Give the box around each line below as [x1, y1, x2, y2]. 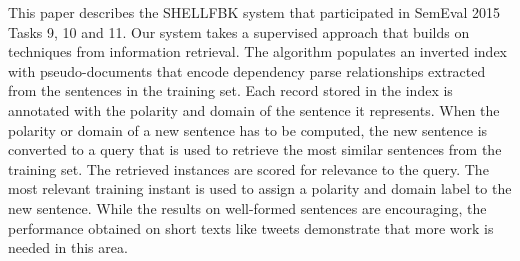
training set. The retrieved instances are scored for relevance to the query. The [8, 158, 489, 179]
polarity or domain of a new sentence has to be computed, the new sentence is [8, 119, 488, 140]
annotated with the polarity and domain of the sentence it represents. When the [8, 99, 500, 120]
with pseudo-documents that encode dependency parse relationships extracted [8, 60, 486, 81]
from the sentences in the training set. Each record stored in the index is [8, 80, 453, 101]
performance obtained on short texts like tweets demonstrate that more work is [8, 217, 494, 238]
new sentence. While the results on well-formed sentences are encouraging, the [8, 197, 487, 218]
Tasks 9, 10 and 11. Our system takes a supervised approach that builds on [8, 21, 470, 42]
